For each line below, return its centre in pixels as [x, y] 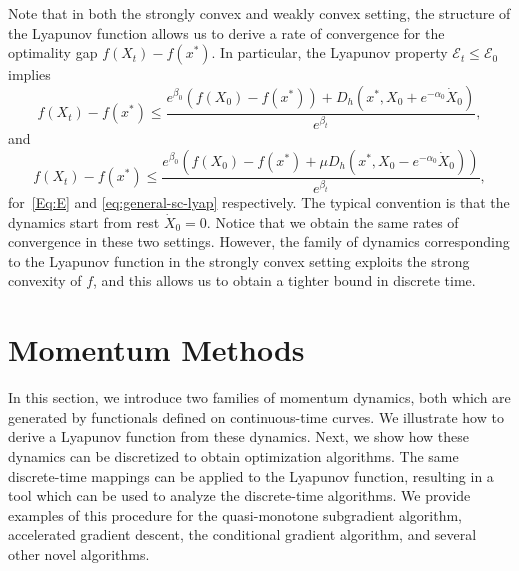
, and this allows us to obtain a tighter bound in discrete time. [284, 280]
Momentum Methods [156, 349]
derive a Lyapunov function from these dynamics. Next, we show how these [238, 436]
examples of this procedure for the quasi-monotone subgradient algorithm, [235, 514]
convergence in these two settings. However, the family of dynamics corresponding [259, 241]
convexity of [45, 280]
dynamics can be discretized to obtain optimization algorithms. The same [233, 455]
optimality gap [53, 52]
